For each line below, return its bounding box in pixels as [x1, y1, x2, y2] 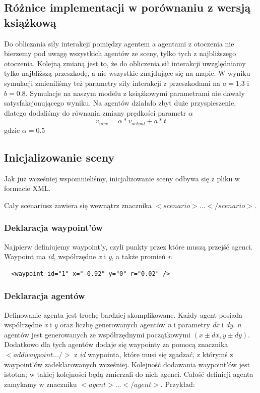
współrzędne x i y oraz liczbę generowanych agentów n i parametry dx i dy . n [4, 319, 241, 330]
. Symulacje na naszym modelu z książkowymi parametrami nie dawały [25, 87, 245, 98]
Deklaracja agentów [4, 289, 85, 302]
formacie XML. [4, 183, 51, 193]
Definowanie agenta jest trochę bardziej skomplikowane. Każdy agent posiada [4, 309, 242, 320]
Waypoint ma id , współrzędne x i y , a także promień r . [4, 251, 173, 262]
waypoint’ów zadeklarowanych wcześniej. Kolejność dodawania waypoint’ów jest [4, 359, 250, 369]
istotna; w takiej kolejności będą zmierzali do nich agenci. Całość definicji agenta [4, 369, 253, 379]
